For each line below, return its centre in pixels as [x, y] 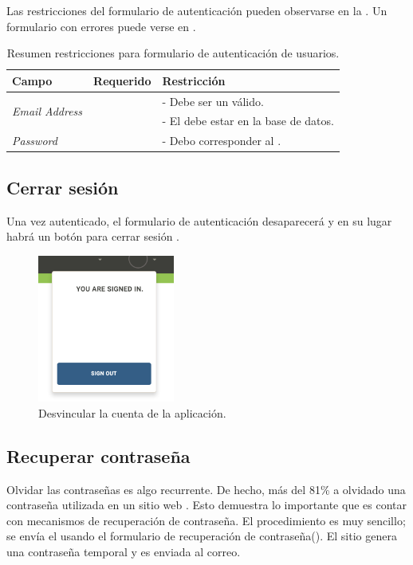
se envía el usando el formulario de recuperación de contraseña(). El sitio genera [202, 536]
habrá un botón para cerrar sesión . [93, 236]
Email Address [47, 111]
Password [35, 141]
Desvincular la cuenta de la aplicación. [132, 412]
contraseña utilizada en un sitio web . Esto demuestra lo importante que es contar [206, 505]
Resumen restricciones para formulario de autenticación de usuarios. [173, 53]
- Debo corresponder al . [222, 141]
